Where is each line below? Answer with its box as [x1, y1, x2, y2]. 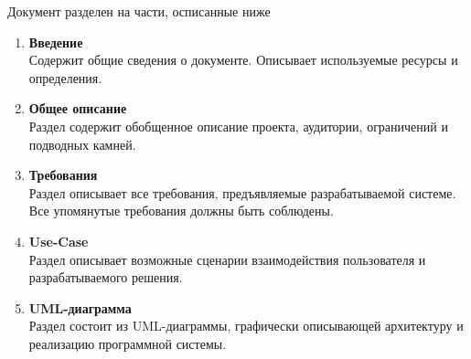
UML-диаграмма [28, 298, 132, 317]
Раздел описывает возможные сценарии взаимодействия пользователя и [28, 249, 426, 269]
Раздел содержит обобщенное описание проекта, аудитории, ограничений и [28, 116, 448, 135]
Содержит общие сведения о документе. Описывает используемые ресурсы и [28, 50, 458, 69]
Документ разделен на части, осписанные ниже [7, 2, 271, 20]
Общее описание [28, 99, 127, 118]
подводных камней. [28, 134, 136, 153]
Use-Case [28, 231, 89, 250]
